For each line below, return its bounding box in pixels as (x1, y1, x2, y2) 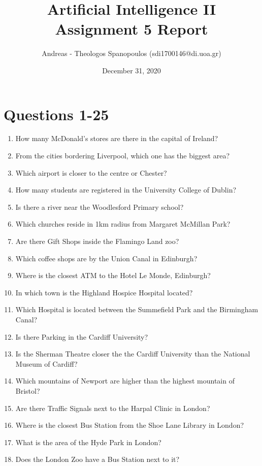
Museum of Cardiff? (15, 358, 78, 369)
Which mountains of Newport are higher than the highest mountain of (15, 375, 235, 386)
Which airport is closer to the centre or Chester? (15, 167, 167, 178)
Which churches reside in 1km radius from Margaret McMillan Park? (15, 218, 231, 229)
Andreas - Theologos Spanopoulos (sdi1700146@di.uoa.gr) (42, 48, 221, 59)
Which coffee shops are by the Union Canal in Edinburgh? (15, 253, 198, 263)
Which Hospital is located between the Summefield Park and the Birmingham (15, 304, 258, 315)
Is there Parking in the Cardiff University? (15, 331, 148, 342)
